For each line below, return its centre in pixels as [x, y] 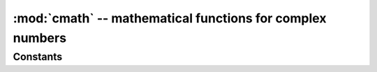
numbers [39, 38]
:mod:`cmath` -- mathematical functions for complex [170, 18]
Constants [38, 57]
